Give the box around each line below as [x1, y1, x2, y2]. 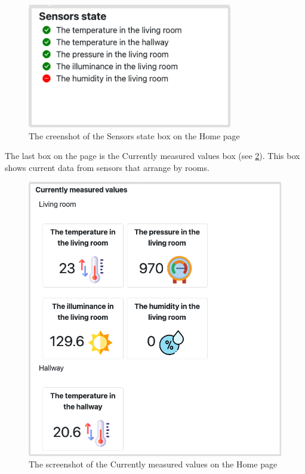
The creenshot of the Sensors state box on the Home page [29, 129, 240, 142]
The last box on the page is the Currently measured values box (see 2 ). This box [5, 149, 300, 162]
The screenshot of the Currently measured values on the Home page [29, 458, 278, 470]
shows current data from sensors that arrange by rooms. [5, 161, 210, 173]
